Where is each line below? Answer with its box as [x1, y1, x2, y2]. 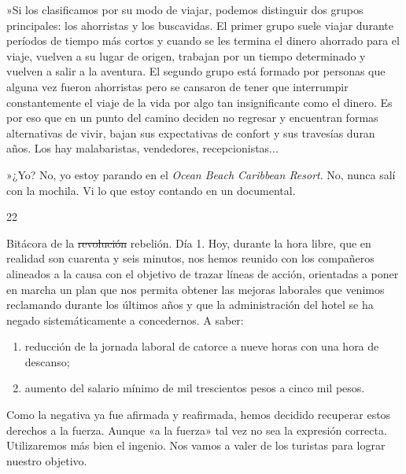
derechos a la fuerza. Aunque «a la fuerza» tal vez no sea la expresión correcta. [6, 421, 387, 438]
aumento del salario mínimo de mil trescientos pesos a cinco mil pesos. [24, 380, 365, 396]
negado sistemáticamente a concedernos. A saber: [6, 311, 244, 328]
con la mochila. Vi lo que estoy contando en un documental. [6, 182, 296, 198]
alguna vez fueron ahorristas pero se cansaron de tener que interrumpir [6, 78, 349, 94]
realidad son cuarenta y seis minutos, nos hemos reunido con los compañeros [6, 250, 375, 266]
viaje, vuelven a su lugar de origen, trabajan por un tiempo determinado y [6, 47, 366, 64]
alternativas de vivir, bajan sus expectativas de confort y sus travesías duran [6, 124, 375, 141]
